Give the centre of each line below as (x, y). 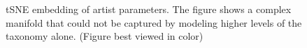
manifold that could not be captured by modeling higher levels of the (154, 22)
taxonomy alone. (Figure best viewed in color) (105, 36)
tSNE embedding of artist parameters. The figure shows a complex (149, 9)
